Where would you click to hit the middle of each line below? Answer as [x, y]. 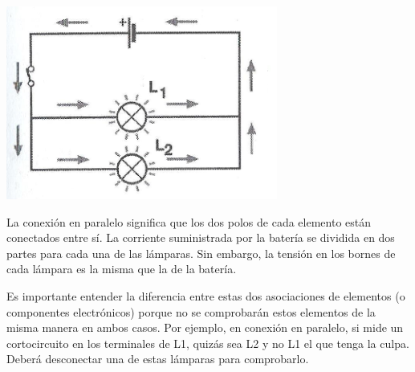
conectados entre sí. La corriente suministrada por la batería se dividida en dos [201, 237]
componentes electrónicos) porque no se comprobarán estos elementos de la [191, 311]
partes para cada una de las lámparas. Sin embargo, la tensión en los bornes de [201, 253]
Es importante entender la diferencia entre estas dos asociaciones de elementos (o [206, 295]
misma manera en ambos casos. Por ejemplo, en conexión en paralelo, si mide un [205, 327]
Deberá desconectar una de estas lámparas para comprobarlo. [158, 359]
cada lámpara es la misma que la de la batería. [122, 269]
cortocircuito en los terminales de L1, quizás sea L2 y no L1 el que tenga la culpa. [208, 343]
